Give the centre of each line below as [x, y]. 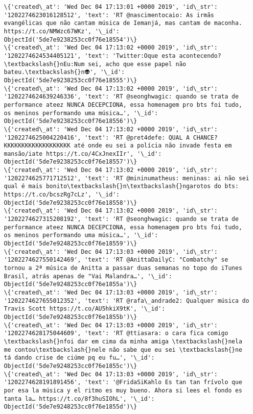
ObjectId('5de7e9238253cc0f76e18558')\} [71, 203]
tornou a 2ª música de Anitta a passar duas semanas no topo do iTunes [123, 268]
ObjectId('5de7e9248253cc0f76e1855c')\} [71, 366]
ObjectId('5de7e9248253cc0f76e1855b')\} [71, 317]
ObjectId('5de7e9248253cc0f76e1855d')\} [71, 407]
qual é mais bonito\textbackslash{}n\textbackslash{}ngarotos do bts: [121, 186]
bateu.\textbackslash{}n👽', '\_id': [65, 72]
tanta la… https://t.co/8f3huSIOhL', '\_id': [79, 399]
